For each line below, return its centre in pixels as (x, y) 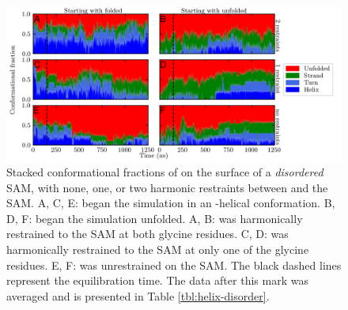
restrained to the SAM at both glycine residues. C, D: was (148, 234)
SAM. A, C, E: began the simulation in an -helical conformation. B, (171, 203)
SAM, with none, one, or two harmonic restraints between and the (167, 187)
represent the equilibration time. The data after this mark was (157, 280)
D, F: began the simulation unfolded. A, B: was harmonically (155, 218)
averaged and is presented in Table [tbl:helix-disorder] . (138, 295)
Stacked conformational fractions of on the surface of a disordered (165, 172)
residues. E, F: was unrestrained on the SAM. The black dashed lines (174, 265)
